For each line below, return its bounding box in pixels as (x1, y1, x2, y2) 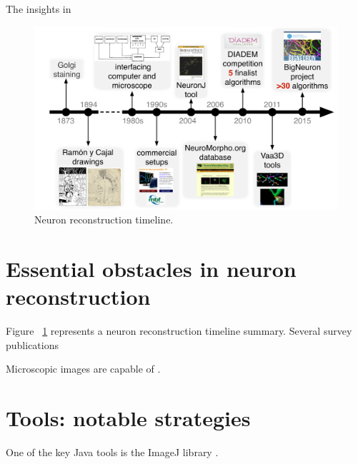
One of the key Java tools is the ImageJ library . (6, 445, 219, 460)
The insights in (6, 1, 71, 16)
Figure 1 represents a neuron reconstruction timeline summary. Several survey (6, 323, 352, 338)
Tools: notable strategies (6, 403, 251, 433)
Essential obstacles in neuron (6, 254, 297, 283)
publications (6, 337, 59, 352)
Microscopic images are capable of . (6, 361, 161, 376)
